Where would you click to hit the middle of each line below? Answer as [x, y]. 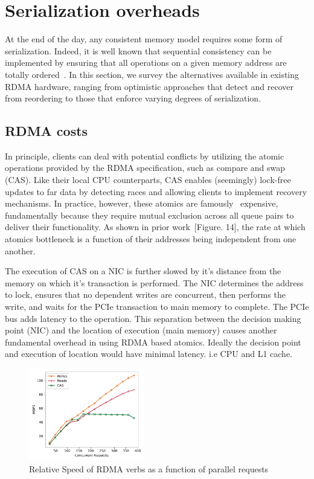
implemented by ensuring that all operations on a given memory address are [146, 63]
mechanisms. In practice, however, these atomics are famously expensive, [142, 203]
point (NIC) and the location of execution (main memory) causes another [141, 330]
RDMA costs [46, 131]
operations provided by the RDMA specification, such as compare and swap [145, 168]
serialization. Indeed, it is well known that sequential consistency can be [138, 50]
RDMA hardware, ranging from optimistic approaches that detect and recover [149, 86]
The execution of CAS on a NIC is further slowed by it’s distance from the [143, 271]
